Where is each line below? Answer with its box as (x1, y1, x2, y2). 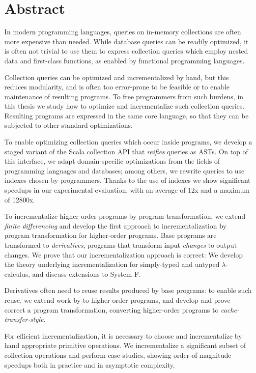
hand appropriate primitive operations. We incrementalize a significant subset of (4, 340, 246, 350)
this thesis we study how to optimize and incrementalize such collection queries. (4, 101, 245, 111)
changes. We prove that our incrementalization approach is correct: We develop (4, 249, 243, 259)
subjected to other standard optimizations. (4, 120, 133, 130)
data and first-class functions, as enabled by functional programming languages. (4, 55, 245, 65)
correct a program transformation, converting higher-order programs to (4, 304, 219, 315)
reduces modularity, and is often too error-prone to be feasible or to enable (4, 82, 229, 92)
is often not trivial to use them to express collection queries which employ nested (4, 46, 248, 56)
